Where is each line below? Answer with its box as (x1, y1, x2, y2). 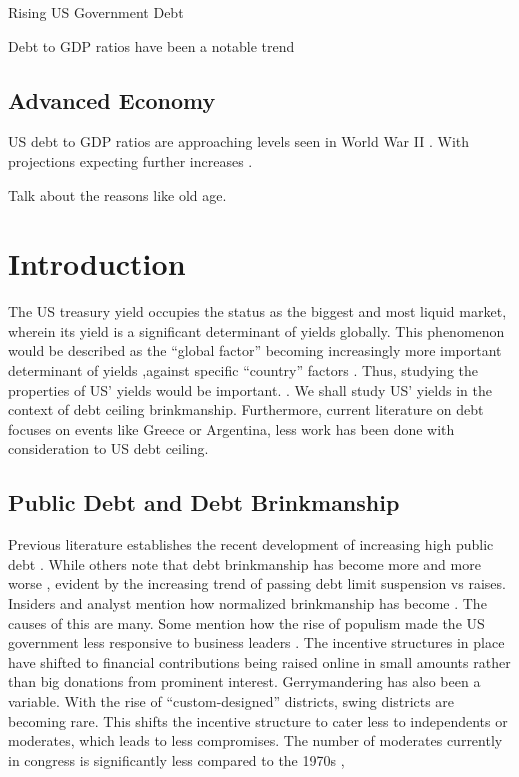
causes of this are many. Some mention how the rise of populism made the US (8, 612, 485, 633)
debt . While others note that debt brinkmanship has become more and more (8, 553, 481, 574)
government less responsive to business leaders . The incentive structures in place (8, 632, 505, 653)
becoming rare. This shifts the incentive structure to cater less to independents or (8, 710, 508, 731)
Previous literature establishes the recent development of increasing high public (8, 534, 494, 555)
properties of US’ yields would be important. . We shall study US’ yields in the (8, 379, 492, 400)
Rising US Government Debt (8, 2, 184, 22)
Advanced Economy (8, 84, 216, 115)
